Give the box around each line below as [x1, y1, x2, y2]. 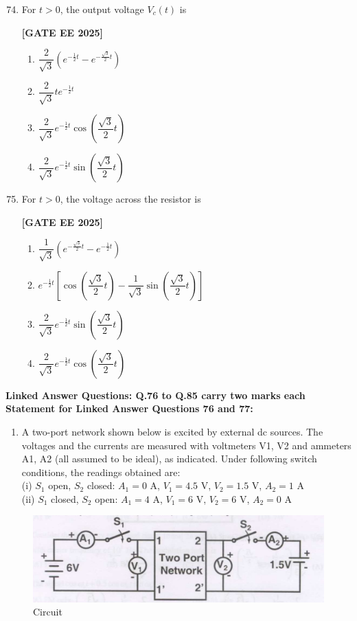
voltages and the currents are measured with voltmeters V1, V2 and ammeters [21, 438, 352, 452]
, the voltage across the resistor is [60, 192, 201, 206]
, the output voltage [60, 2, 144, 16]
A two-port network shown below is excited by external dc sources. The [21, 424, 323, 438]
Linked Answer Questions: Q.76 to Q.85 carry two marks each [5, 387, 306, 402]
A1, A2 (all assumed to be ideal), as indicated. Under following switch [21, 451, 317, 466]
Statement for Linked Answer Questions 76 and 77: [5, 401, 253, 416]
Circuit [33, 605, 62, 619]
